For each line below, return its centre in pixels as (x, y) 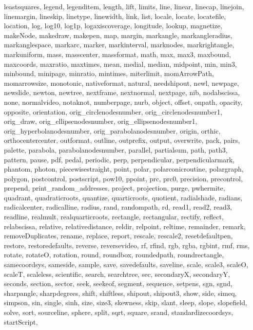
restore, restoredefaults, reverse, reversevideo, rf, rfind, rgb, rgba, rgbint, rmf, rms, (127, 245)
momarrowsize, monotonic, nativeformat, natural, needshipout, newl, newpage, (122, 83)
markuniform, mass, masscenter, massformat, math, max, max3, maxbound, (117, 54)
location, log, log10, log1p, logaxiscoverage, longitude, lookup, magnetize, (113, 26)
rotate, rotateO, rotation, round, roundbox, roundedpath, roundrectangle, (114, 255)
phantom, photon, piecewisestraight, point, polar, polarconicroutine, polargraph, (124, 169)
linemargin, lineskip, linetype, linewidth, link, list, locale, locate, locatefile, (115, 16)
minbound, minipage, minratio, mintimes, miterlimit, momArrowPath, (109, 73)
